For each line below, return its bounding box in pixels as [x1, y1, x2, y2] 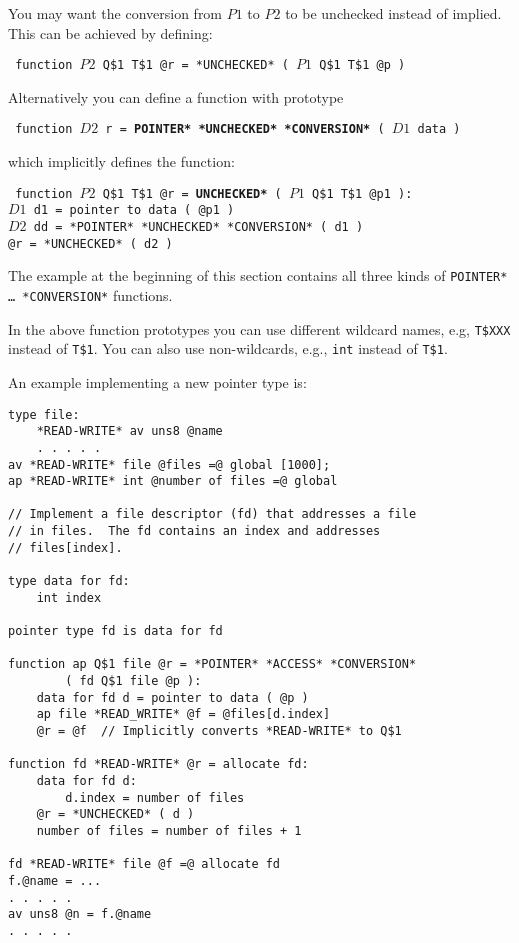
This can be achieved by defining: [8, 22, 213, 43]
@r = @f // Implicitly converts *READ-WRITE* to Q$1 [36, 724, 402, 738]
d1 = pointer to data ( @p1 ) [33, 203, 235, 218]
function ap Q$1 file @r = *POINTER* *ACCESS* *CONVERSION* [8, 657, 417, 672]
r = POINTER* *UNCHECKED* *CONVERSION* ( [105, 122, 385, 137]
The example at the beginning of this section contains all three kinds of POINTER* [8, 265, 508, 286]
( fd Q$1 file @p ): [65, 674, 202, 689]
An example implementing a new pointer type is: [8, 371, 307, 392]
